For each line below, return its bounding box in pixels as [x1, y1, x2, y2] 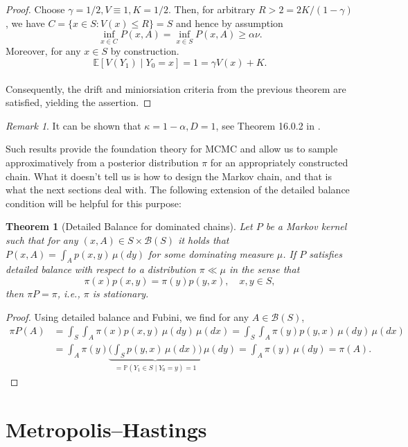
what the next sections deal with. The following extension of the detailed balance [6, 182, 350, 197]
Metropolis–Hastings [6, 414, 207, 443]
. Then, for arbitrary [168, 2, 256, 16]
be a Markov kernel [265, 219, 347, 234]
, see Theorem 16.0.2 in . [215, 118, 321, 132]
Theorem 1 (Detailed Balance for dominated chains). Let [6, 219, 253, 234]
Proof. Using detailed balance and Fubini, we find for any [6, 309, 249, 324]
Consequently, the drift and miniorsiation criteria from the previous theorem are [6, 81, 346, 96]
